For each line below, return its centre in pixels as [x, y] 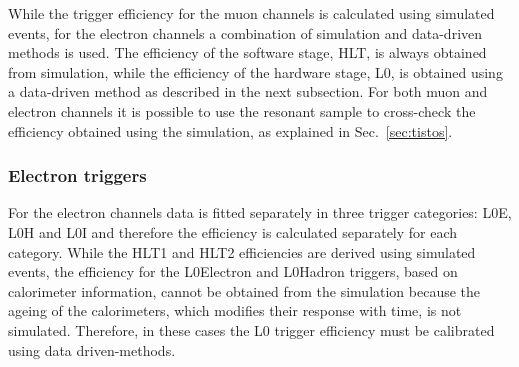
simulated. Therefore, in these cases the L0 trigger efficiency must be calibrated [251, 329]
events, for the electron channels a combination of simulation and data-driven [245, 32]
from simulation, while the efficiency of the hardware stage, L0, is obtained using [255, 71]
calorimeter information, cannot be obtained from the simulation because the [244, 290]
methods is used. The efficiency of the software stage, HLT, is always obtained [247, 52]
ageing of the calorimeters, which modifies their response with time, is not [235, 310]
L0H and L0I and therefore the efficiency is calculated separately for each [233, 231]
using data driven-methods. [92, 349]
